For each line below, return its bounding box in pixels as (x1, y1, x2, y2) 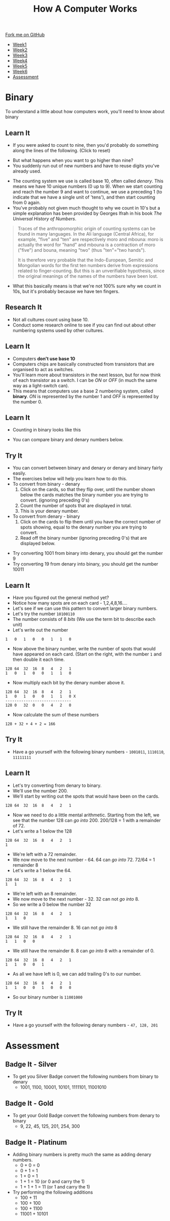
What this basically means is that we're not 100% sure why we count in (12, 283, 161, 289)
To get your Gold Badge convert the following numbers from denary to (12, 1112, 160, 1118)
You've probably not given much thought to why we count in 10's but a (12, 205, 160, 211)
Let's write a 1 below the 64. (12, 867, 72, 873)
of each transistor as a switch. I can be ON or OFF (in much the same (12, 377, 157, 383)
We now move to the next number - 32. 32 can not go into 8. (12, 896, 140, 902)
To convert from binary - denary (12, 481, 80, 487)
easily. (12, 470, 26, 476)
